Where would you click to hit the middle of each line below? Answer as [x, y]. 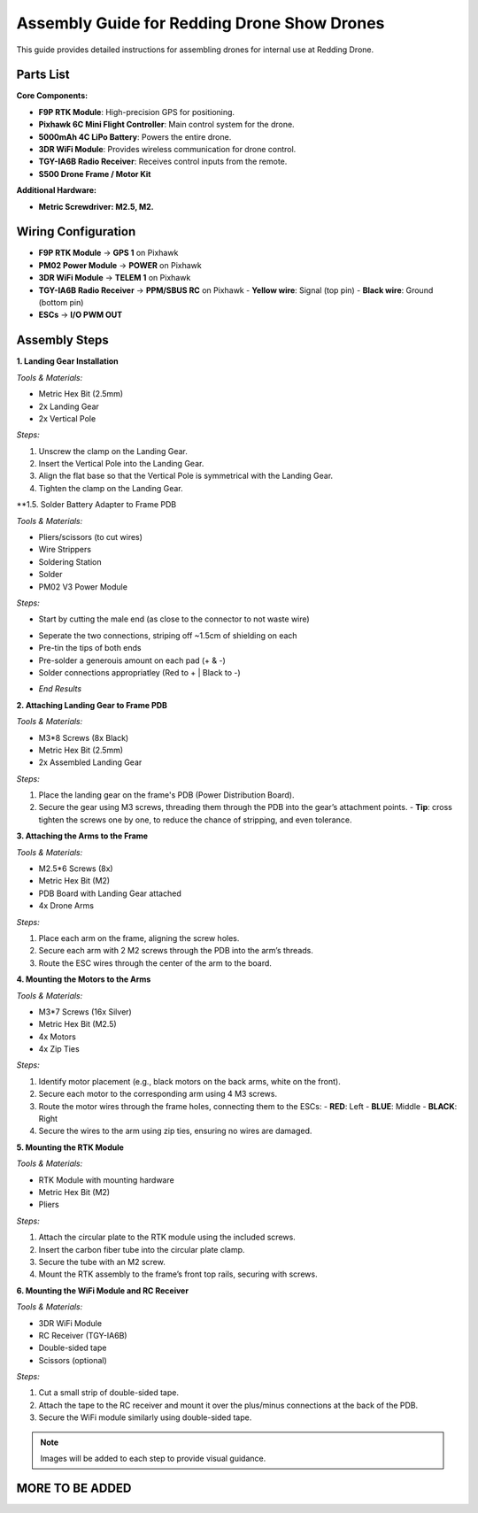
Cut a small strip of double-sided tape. [108, 1393]
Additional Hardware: [57, 190]
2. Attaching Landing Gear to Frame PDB [92, 705]
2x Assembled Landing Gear [90, 762]
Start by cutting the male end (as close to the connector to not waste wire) [174, 619]
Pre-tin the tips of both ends [90, 648]
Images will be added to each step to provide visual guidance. [153, 1459]
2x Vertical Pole [67, 418]
